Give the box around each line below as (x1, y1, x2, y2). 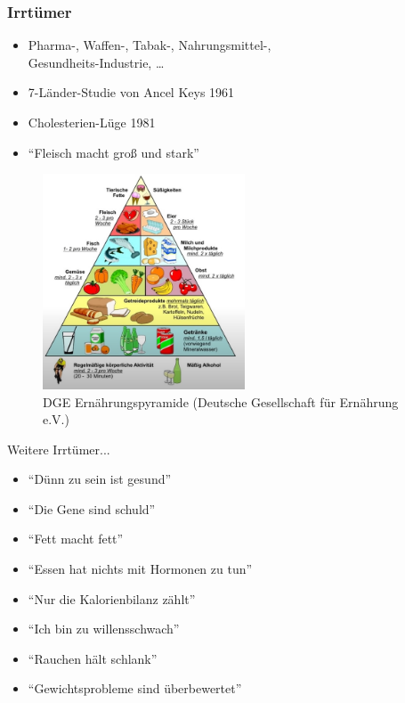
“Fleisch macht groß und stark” (28, 143, 199, 161)
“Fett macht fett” (28, 529, 124, 548)
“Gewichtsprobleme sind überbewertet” (28, 679, 242, 698)
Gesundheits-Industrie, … (28, 53, 165, 71)
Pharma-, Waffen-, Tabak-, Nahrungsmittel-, (28, 36, 271, 54)
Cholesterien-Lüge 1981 (28, 113, 156, 131)
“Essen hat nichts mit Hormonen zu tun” (28, 560, 253, 578)
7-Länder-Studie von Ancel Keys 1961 (28, 83, 235, 102)
